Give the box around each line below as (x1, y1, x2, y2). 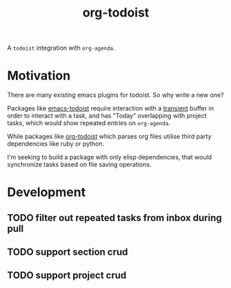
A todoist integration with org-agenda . (7, 44, 115, 52)
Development (7, 184, 86, 200)
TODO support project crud (7, 269, 127, 281)
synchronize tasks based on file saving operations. (7, 160, 152, 169)
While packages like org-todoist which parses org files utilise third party (7, 133, 212, 141)
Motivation (7, 68, 71, 84)
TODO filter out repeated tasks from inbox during (7, 212, 222, 224)
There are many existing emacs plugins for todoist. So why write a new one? (7, 91, 224, 99)
